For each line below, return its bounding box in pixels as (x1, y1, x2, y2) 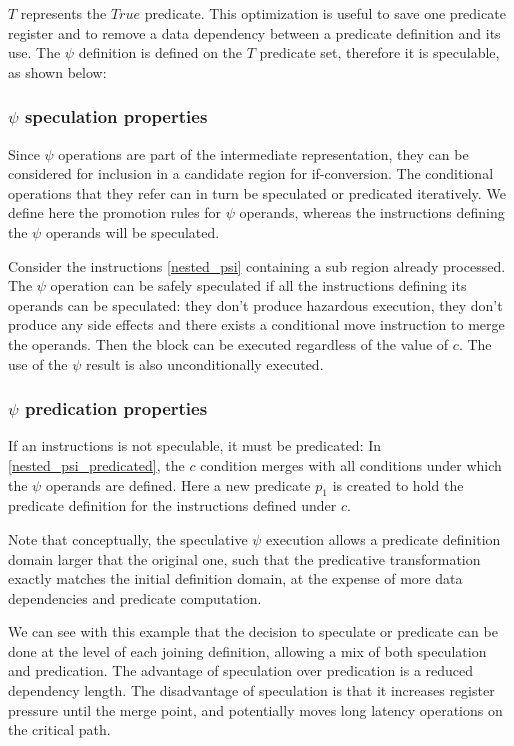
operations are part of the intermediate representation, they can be (58, 143, 469, 164)
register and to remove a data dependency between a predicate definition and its (8, 22, 501, 43)
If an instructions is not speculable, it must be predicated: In (8, 435, 382, 456)
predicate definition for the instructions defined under (8, 495, 337, 516)
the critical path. (8, 719, 111, 740)
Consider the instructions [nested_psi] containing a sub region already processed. (8, 255, 506, 276)
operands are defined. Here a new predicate (45, 474, 311, 495)
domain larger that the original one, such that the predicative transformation (8, 548, 481, 569)
